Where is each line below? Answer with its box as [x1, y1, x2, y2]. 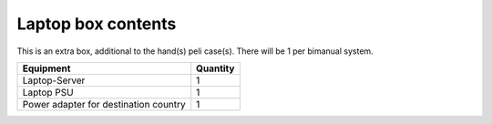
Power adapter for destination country [22, 98, 186, 110]
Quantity [196, 62, 235, 75]
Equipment [22, 62, 71, 75]
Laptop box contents [16, 14, 177, 34]
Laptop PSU [22, 86, 74, 98]
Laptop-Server [22, 74, 86, 87]
